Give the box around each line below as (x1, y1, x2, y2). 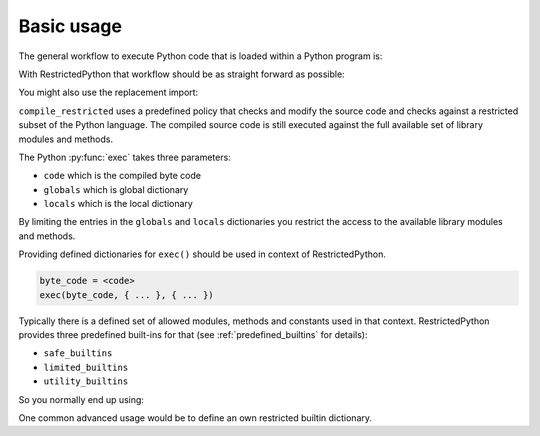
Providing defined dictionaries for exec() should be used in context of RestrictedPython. (18, 248, 387, 260)
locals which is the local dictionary (43, 198, 194, 210)
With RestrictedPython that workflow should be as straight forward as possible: (18, 68, 345, 80)
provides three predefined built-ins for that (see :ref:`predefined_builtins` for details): (18, 328, 368, 340)
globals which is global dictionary (43, 183, 189, 195)
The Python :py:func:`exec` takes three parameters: (18, 151, 232, 163)
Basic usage (18, 15, 122, 37)
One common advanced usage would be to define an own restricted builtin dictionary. (18, 411, 373, 424)
